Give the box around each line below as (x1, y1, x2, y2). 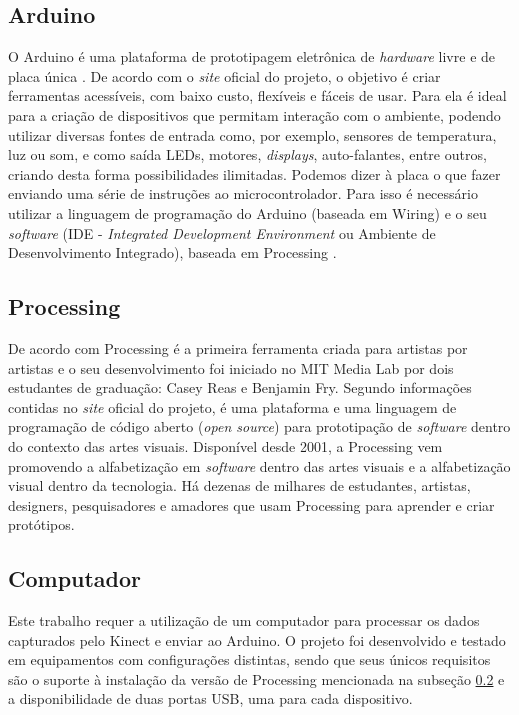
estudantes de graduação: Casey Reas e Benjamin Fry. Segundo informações (8, 377, 472, 398)
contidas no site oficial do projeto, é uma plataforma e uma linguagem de (8, 396, 457, 417)
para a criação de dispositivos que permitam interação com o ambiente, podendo (8, 104, 501, 125)
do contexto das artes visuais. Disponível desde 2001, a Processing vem (8, 435, 443, 456)
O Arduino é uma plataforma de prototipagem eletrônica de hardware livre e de (8, 46, 496, 67)
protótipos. (8, 514, 75, 535)
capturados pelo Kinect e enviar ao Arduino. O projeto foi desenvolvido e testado (8, 629, 506, 650)
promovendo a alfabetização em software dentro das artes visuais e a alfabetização (8, 455, 511, 476)
